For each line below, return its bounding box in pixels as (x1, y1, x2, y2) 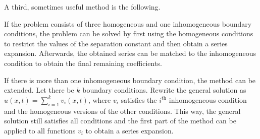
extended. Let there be (4, 85, 74, 95)
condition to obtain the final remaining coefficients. (4, 57, 162, 68)
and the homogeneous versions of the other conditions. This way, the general (4, 105, 241, 116)
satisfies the (121, 94, 157, 105)
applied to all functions (4, 125, 76, 135)
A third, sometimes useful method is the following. (4, 2, 161, 12)
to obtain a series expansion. (85, 125, 174, 135)
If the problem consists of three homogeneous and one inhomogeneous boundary (4, 18, 252, 29)
